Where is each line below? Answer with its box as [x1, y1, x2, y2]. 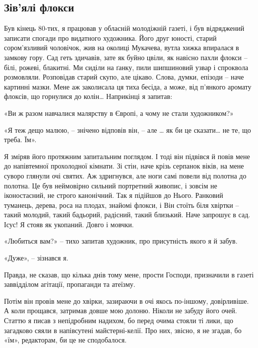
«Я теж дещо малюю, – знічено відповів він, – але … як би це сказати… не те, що [4, 124, 251, 135]
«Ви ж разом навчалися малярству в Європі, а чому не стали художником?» [4, 107, 234, 118]
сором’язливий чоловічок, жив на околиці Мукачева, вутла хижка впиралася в [4, 42, 239, 53]
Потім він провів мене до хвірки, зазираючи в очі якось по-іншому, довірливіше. [4, 295, 249, 306]
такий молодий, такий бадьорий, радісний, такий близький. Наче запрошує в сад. [4, 209, 251, 220]
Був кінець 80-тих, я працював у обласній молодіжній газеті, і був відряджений [4, 23, 245, 33]
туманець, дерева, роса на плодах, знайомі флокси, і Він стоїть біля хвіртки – [4, 199, 239, 210]
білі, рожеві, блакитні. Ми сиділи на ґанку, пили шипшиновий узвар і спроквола [4, 62, 249, 72]
